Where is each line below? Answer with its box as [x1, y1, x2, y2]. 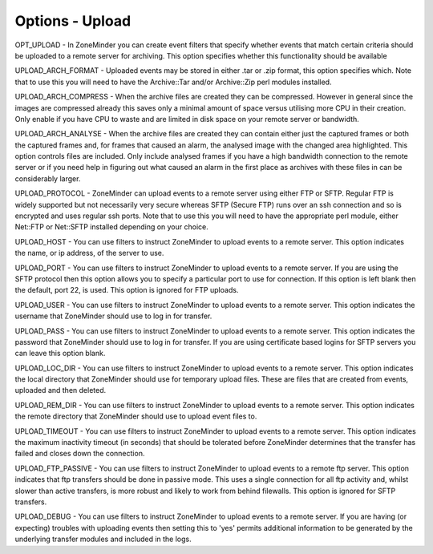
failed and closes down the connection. [14, 449, 145, 459]
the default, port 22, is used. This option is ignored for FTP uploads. [14, 285, 239, 295]
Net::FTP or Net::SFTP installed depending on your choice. [14, 222, 208, 232]
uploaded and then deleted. [14, 386, 107, 395]
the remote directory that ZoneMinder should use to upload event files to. [14, 411, 257, 421]
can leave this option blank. [14, 349, 106, 358]
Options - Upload [14, 12, 132, 30]
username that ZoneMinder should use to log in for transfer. [14, 311, 212, 321]
